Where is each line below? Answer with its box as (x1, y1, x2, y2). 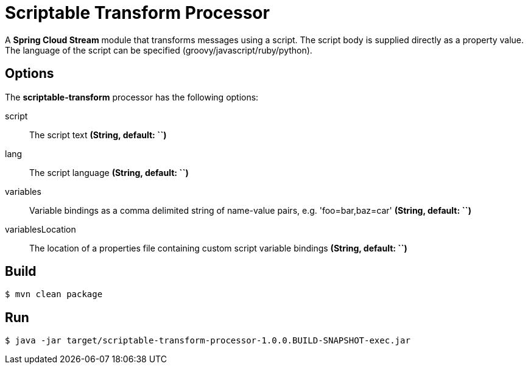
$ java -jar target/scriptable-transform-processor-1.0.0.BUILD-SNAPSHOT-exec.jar (5, 336, 410, 346)
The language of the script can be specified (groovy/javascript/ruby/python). (5, 44, 312, 55)
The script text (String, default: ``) (29, 129, 167, 140)
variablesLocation (5, 223, 76, 234)
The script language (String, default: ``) (29, 167, 189, 178)
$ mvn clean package (5, 289, 103, 300)
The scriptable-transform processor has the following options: (5, 91, 259, 102)
